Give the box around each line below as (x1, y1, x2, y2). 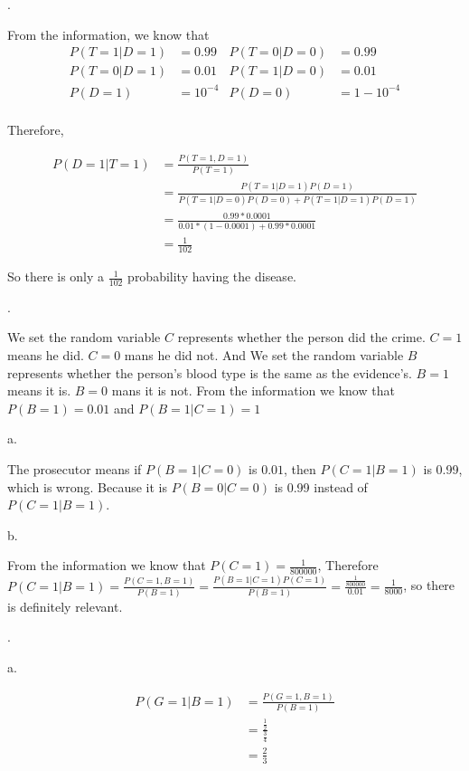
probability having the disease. (127, 267, 296, 286)
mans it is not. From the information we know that (111, 381, 395, 400)
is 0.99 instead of (274, 477, 368, 496)
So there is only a (7, 267, 105, 286)
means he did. (7, 346, 84, 365)
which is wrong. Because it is (7, 477, 167, 496)
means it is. (7, 381, 71, 400)
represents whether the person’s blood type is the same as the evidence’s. (7, 363, 412, 382)
